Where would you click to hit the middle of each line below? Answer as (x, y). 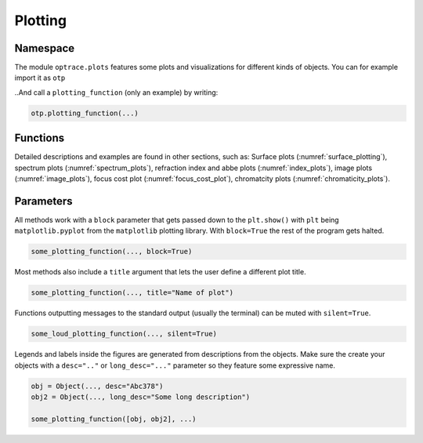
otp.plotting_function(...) (85, 113)
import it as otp (40, 78)
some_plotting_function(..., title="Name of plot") (132, 293)
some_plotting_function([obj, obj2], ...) (114, 419)
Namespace (45, 48)
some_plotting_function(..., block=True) (112, 252)
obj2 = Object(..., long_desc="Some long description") (141, 397)
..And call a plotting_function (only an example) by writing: (116, 92)
